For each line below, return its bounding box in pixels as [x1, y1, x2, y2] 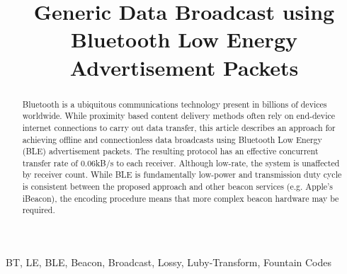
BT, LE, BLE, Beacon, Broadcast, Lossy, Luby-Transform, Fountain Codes [6, 255, 331, 270]
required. [22, 204, 55, 216]
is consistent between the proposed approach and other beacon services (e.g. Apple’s [22, 181, 334, 193]
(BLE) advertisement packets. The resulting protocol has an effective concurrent [22, 145, 319, 157]
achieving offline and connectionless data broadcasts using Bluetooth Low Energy [22, 133, 322, 145]
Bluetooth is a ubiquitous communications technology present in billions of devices [22, 98, 327, 110]
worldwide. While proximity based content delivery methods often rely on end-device [22, 110, 336, 122]
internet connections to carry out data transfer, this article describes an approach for [22, 121, 336, 133]
